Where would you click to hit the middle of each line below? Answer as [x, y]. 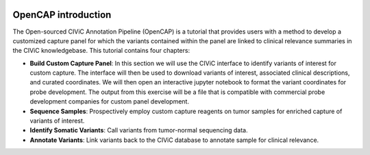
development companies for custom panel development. [110, 102]
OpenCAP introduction [62, 15]
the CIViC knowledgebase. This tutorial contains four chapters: [101, 51]
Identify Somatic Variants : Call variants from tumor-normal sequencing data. [139, 130]
